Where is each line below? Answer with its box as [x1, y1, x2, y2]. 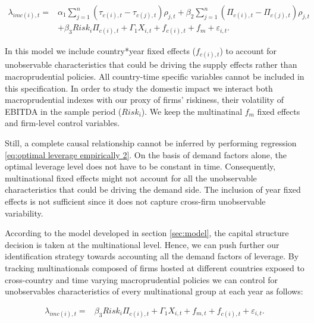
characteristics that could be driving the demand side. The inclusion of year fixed [5, 183, 301, 196]
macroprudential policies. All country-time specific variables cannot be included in [5, 70, 304, 83]
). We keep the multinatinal [141, 105, 243, 117]
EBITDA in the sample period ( [5, 105, 122, 117]
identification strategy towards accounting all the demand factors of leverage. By [5, 250, 299, 262]
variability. [5, 206, 43, 219]
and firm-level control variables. [5, 117, 120, 129]
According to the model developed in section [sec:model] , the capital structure [5, 227, 289, 239]
